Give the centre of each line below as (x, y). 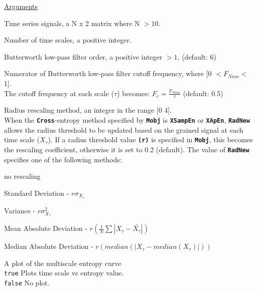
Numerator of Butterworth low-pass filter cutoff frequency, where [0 (108, 73)
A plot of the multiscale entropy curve (63, 263)
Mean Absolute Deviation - (46, 228)
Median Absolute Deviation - (49, 246)
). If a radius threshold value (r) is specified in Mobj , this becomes (150, 139)
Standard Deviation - (37, 193)
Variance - (20, 210)
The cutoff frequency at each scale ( (59, 93)
